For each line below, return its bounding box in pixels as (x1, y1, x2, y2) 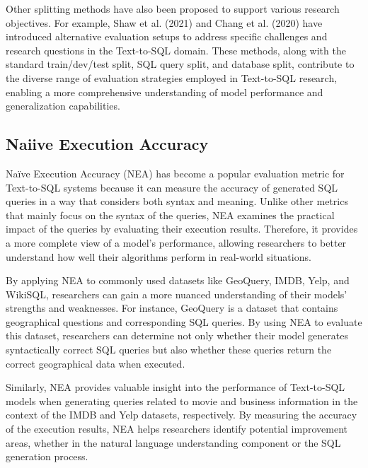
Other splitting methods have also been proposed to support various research (6, 1, 340, 16)
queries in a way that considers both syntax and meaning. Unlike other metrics (6, 194, 348, 209)
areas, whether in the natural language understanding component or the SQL (6, 435, 341, 450)
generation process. (6, 449, 88, 464)
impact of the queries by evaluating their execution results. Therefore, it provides (6, 221, 358, 236)
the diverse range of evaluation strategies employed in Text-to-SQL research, (6, 70, 338, 85)
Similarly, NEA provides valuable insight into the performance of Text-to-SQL (6, 380, 345, 394)
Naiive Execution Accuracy (6, 133, 209, 155)
